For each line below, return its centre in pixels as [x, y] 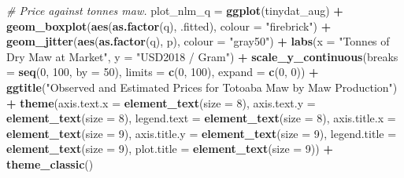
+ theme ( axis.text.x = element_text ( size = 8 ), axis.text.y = [161, 102]
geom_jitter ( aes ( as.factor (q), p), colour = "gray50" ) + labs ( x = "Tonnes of [198, 41]
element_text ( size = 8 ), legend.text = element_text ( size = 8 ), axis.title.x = [201, 118]
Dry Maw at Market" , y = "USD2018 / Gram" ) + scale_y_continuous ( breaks [202, 56]
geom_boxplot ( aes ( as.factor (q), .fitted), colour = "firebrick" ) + [169, 25]
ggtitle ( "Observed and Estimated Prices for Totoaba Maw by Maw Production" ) [202, 87]
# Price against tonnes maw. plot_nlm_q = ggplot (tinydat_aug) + [175, 10]
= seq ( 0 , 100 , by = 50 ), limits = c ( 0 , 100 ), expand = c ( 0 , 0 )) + [163, 72]
